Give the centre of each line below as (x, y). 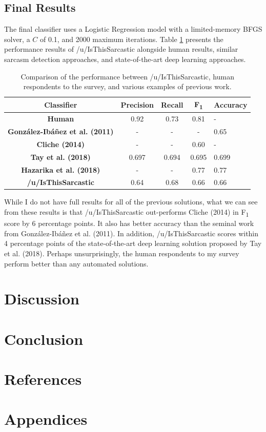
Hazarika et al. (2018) (61, 169)
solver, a (17, 39)
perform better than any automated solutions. (76, 263)
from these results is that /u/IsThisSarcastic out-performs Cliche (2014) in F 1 (127, 212)
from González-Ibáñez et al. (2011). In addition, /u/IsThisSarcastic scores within (131, 233)
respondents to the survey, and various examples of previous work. (127, 86)
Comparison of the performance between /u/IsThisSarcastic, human (127, 76)
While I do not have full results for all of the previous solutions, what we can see (131, 202)
